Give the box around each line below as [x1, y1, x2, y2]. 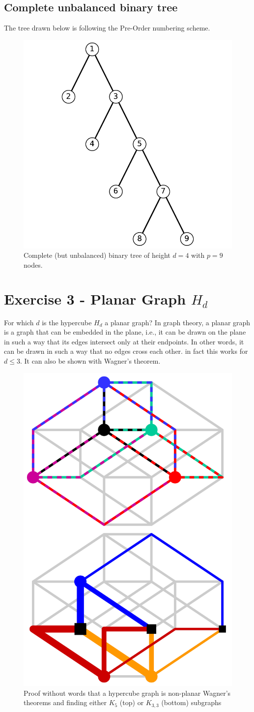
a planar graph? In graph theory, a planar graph [105, 317, 251, 327]
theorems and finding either [24, 697, 107, 708]
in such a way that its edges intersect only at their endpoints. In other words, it [4, 336, 244, 346]
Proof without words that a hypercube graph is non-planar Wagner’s [24, 687, 231, 698]
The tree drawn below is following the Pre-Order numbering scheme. [4, 23, 210, 33]
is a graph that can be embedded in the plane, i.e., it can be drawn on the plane [4, 327, 246, 337]
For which [4, 317, 34, 327]
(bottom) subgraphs [161, 697, 222, 708]
